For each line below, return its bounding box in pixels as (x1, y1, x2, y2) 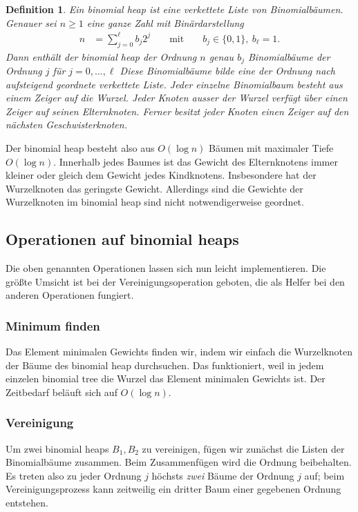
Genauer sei (6, 15, 57, 30)
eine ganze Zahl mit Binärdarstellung (86, 15, 244, 30)
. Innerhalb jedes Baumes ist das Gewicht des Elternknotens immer (53, 154, 338, 168)
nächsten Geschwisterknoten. (6, 117, 127, 132)
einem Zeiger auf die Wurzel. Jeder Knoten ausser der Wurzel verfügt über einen (6, 90, 348, 105)
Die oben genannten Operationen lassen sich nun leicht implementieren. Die (6, 261, 326, 275)
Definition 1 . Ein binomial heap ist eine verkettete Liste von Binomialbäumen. (6, 2, 343, 16)
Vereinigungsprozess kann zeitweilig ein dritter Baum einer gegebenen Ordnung (6, 482, 341, 496)
